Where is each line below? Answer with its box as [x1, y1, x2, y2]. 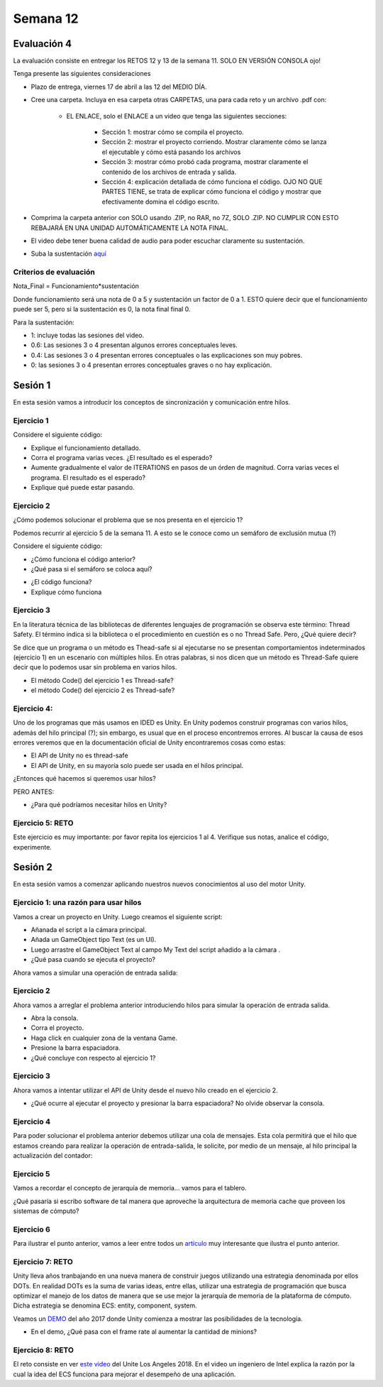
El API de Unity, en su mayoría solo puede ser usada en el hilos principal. [30, 761, 244, 769]
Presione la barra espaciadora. [30, 1043, 121, 1052]
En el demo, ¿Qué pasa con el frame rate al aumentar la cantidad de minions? [30, 1327, 257, 1336]
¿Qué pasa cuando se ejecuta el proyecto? [30, 955, 156, 964]
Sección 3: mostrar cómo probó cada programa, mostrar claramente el [101, 158, 309, 166]
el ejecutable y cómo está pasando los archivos [101, 148, 241, 156]
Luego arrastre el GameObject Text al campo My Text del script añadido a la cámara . [30, 945, 281, 954]
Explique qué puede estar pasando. [30, 483, 135, 492]
